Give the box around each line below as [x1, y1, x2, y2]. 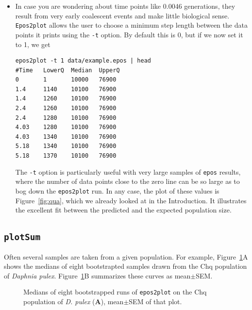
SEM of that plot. [129, 296, 182, 306]
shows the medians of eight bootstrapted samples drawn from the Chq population [4, 261, 247, 271]
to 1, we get [15, 39, 50, 49]
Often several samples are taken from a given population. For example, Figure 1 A [4, 251, 248, 261]
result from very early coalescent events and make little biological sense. [15, 10, 230, 20]
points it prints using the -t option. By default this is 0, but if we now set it [15, 29, 243, 39]
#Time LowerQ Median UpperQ [15, 66, 120, 74]
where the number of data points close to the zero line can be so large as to [15, 176, 240, 186]
